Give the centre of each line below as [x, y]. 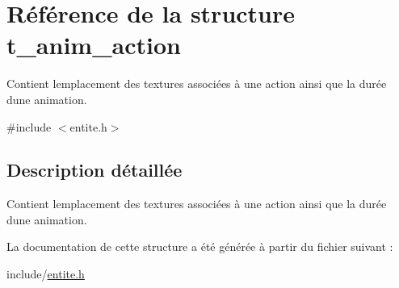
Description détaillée [94, 170]
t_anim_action [94, 45]
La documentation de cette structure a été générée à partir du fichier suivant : [200, 246]
